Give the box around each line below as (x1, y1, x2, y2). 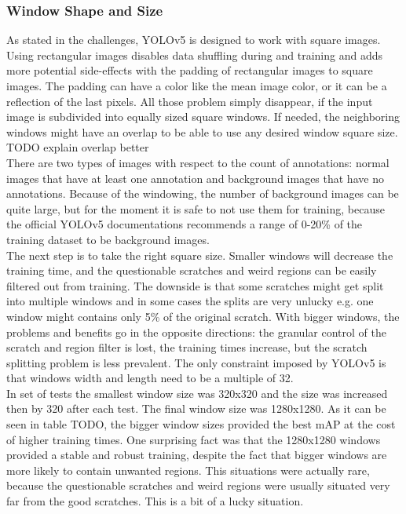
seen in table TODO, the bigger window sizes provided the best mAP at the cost (6, 416, 396, 432)
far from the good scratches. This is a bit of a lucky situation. (6, 493, 304, 509)
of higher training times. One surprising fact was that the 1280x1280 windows (6, 431, 381, 447)
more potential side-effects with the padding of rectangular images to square (6, 62, 373, 78)
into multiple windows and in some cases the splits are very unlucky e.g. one (6, 293, 374, 309)
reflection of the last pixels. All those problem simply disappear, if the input (6, 93, 373, 109)
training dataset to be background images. (6, 231, 210, 247)
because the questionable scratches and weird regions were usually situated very (6, 477, 390, 494)
